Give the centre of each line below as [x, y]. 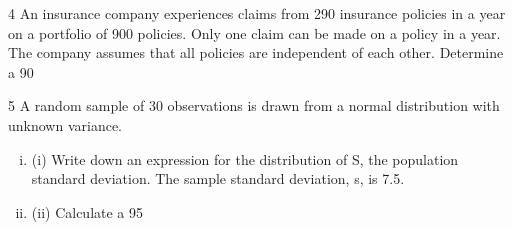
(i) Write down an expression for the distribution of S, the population [245, 158]
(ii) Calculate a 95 [87, 211]
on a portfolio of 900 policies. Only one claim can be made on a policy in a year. [254, 32]
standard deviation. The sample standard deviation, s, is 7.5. [218, 178]
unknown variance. [65, 124]
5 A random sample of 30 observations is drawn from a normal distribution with [254, 105]
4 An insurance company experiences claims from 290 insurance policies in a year [257, 13]
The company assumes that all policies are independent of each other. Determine [256, 52]
